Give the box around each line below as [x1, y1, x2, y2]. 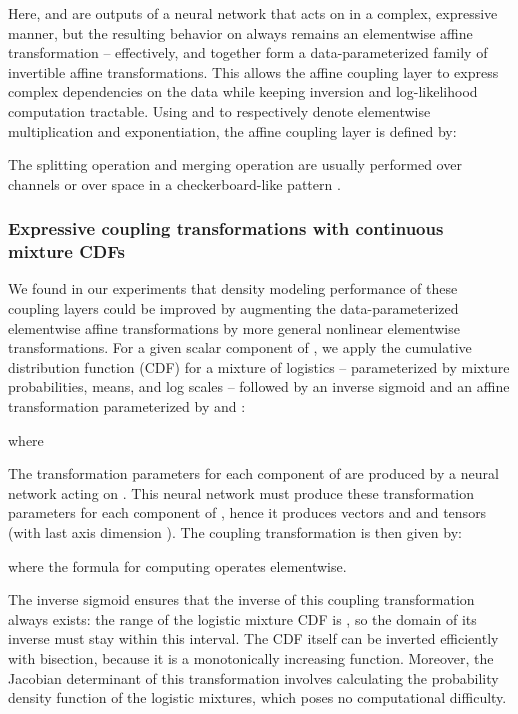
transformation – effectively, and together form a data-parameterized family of [8, 42, 488, 63]
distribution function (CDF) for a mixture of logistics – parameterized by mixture [8, 356, 510, 377]
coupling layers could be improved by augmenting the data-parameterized [8, 298, 459, 319]
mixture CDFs [8, 239, 125, 264]
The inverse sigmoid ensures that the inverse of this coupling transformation [8, 589, 475, 610]
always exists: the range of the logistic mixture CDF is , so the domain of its [8, 608, 477, 629]
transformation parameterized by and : [8, 396, 246, 417]
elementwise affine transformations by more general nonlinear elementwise [8, 317, 460, 338]
